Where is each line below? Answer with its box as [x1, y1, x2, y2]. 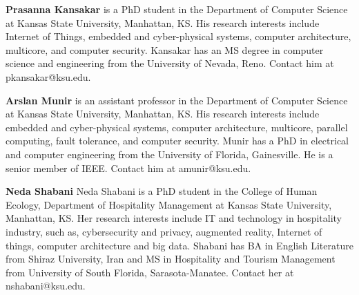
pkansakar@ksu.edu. [6, 69, 91, 84]
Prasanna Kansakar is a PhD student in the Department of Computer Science [6, 2, 348, 16]
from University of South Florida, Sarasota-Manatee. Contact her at [6, 265, 294, 279]
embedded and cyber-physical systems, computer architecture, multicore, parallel [6, 120, 348, 134]
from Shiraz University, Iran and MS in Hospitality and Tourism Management [6, 251, 336, 266]
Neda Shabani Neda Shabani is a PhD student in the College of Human [6, 184, 318, 198]
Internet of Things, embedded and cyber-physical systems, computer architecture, [6, 29, 351, 44]
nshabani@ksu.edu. [6, 278, 86, 293]
